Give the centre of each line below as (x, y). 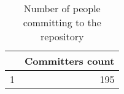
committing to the (62, 22)
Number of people (62, 8)
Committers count (70, 61)
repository (62, 36)
